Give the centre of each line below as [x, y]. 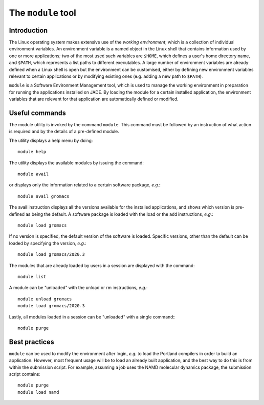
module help [32, 152]
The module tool [43, 13]
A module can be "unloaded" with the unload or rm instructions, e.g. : [78, 288]
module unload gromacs [45, 299]
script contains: [25, 374]
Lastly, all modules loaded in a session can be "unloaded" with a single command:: [92, 317]
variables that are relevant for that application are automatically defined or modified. [94, 99]
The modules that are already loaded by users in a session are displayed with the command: [102, 265]
